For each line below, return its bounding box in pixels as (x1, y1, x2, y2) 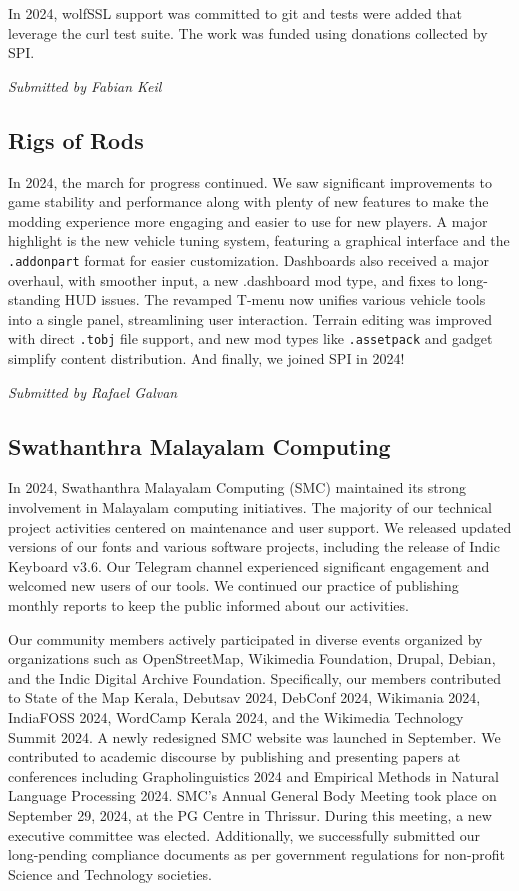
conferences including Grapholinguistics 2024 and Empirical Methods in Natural (8, 765, 499, 786)
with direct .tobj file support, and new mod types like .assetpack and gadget (8, 328, 493, 349)
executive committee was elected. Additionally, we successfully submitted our (8, 824, 481, 845)
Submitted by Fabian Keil (8, 75, 162, 96)
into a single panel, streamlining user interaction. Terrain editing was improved (8, 308, 492, 329)
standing (8, 289, 61, 310)
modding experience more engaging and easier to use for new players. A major (8, 210, 488, 231)
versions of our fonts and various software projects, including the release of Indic (8, 536, 500, 557)
